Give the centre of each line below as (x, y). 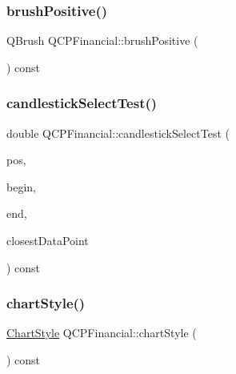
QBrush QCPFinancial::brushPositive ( (102, 40)
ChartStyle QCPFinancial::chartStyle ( (102, 333)
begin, (21, 186)
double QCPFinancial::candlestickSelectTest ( (118, 133)
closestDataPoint (48, 240)
